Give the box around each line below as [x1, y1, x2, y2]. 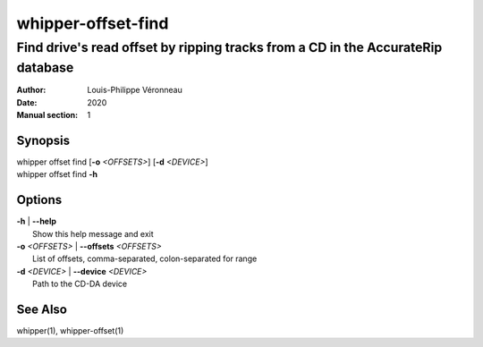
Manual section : [16, 110, 79, 121]
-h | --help [16, 216, 57, 227]
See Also [16, 301, 67, 317]
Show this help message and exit [32, 228, 154, 239]
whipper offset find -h [16, 169, 98, 180]
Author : [16, 85, 47, 96]
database [16, 59, 74, 76]
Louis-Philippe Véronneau [87, 85, 182, 96]
